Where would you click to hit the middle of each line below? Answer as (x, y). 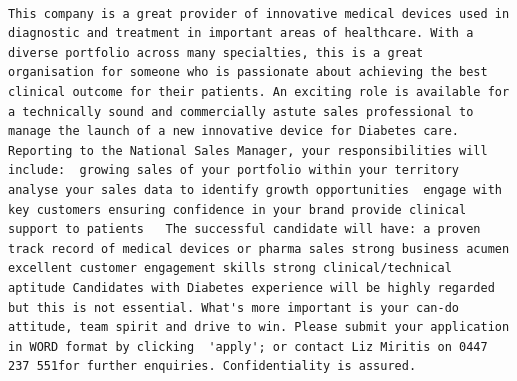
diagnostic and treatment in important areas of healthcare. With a (241, 33)
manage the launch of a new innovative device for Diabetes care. (234, 131)
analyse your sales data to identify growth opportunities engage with (255, 189)
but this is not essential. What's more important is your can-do (234, 307)
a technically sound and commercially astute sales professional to (241, 111)
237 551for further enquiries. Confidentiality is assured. (212, 366)
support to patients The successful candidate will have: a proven (244, 229)
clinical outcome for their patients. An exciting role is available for (259, 91)
